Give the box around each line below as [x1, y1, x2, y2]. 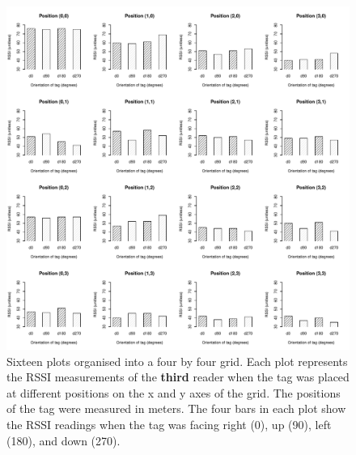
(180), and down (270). [6, 432, 121, 449]
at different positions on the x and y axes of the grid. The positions [6, 384, 341, 401]
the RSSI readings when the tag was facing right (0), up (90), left [6, 415, 332, 432]
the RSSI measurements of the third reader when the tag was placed [6, 368, 350, 385]
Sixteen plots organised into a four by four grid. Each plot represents [6, 352, 348, 369]
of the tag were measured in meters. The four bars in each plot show [6, 400, 346, 417]
